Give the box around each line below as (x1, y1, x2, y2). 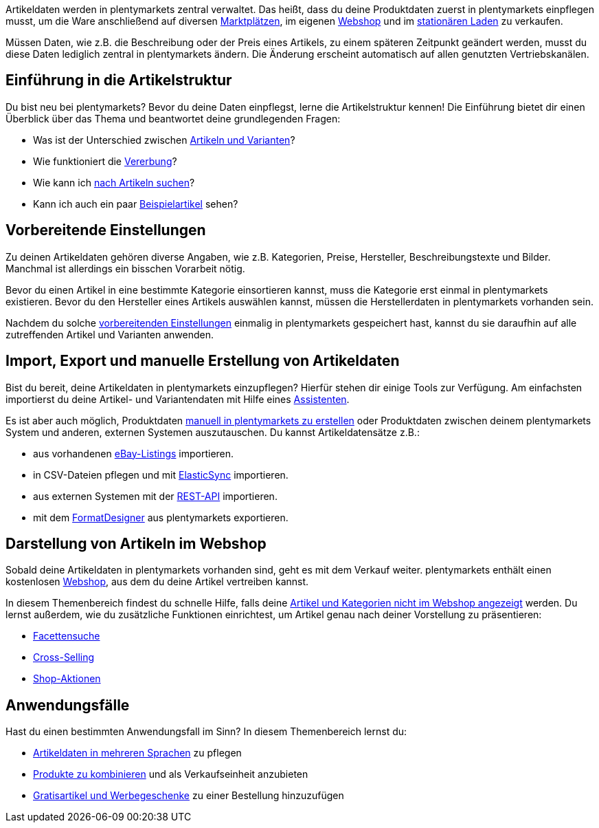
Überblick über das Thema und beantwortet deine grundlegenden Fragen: (5, 112, 341, 124)
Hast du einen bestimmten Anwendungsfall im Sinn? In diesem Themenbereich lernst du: (5, 726, 407, 738)
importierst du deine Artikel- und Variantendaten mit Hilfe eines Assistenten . (5, 393, 350, 405)
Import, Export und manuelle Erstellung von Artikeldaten (5, 352, 400, 370)
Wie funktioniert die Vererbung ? (33, 155, 177, 167)
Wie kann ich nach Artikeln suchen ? (33, 176, 195, 188)
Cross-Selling (33, 651, 95, 664)
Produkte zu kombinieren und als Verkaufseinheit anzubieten (33, 768, 308, 781)
